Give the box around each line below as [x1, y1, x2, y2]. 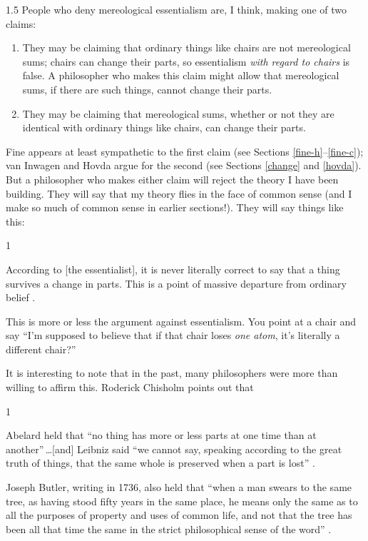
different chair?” [6, 341, 76, 356]
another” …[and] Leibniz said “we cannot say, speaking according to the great [6, 441, 342, 456]
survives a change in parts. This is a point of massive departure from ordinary [6, 275, 347, 290]
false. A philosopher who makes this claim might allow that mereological [22, 68, 339, 83]
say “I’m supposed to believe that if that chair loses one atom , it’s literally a [6, 328, 340, 343]
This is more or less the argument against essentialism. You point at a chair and [6, 313, 357, 328]
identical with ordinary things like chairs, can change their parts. [22, 120, 306, 135]
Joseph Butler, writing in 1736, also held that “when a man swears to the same [6, 480, 352, 495]
